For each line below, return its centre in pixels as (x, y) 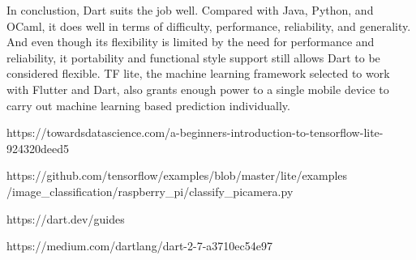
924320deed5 (38, 148)
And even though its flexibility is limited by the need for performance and (191, 42)
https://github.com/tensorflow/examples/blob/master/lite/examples (177, 175)
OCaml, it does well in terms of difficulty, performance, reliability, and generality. (209, 26)
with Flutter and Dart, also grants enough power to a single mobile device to (198, 89)
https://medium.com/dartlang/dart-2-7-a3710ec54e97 (139, 246)
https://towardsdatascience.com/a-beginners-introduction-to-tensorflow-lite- (195, 132)
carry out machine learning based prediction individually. (148, 105)
